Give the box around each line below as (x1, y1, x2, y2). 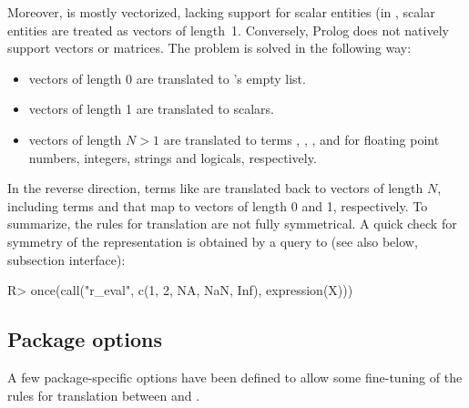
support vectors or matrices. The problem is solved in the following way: (7, 38, 412, 57)
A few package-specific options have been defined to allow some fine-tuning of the (7, 367, 463, 386)
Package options (7, 325, 162, 353)
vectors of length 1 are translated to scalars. (28, 99, 274, 118)
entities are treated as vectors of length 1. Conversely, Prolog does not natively (7, 20, 449, 39)
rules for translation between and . (7, 385, 200, 404)
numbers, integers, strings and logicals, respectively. (28, 148, 317, 167)
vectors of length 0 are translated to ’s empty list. (28, 68, 306, 87)
